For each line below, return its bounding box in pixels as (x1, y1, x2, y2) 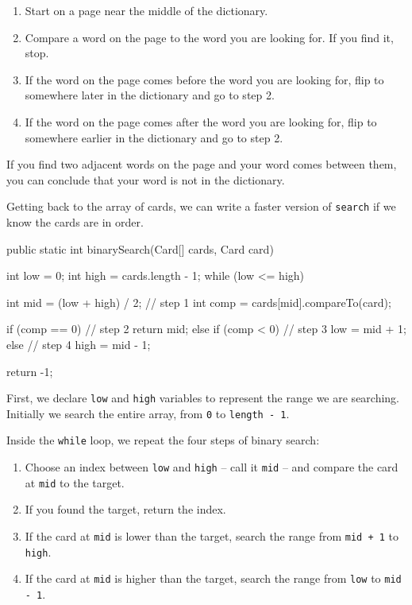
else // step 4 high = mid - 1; (6, 335, 151, 352)
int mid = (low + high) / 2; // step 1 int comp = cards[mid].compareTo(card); (6, 293, 391, 310)
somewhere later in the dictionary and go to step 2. (25, 87, 275, 103)
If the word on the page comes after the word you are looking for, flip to (25, 113, 377, 130)
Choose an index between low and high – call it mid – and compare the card (25, 459, 399, 475)
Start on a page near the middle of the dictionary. (25, 2, 268, 18)
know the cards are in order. (6, 214, 144, 230)
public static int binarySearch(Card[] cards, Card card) (6, 240, 274, 257)
